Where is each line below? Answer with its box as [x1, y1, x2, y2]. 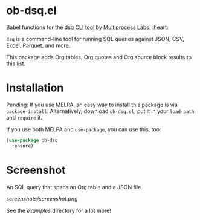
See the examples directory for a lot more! [6, 207, 112, 214]
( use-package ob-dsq [6, 137, 59, 143]
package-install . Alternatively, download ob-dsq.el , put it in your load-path [6, 107, 195, 115]
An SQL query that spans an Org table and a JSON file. [6, 183, 143, 190]
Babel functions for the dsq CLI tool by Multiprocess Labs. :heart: [6, 24, 169, 31]
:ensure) [11, 143, 34, 149]
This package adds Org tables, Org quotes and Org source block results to [6, 53, 192, 60]
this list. [6, 60, 26, 67]
